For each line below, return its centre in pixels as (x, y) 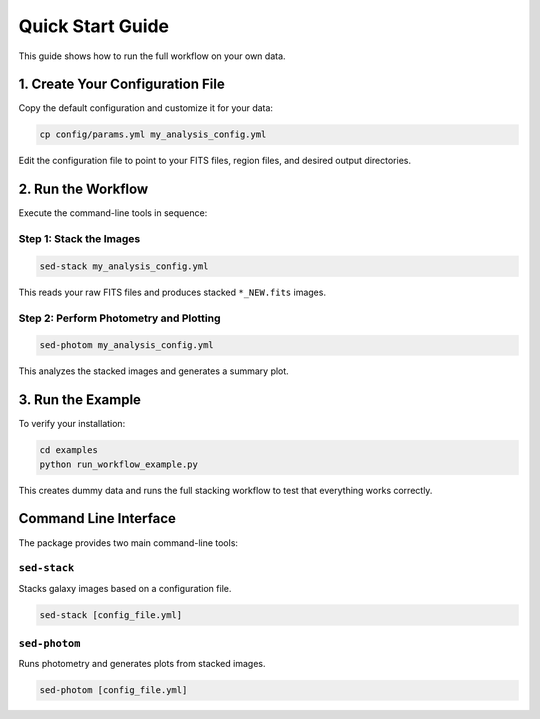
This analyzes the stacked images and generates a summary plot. (153, 371)
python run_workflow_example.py (119, 464)
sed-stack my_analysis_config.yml (124, 266)
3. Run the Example (80, 400)
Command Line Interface (97, 518)
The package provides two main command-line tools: (128, 542)
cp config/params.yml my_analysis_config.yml (153, 134)
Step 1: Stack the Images (79, 239)
